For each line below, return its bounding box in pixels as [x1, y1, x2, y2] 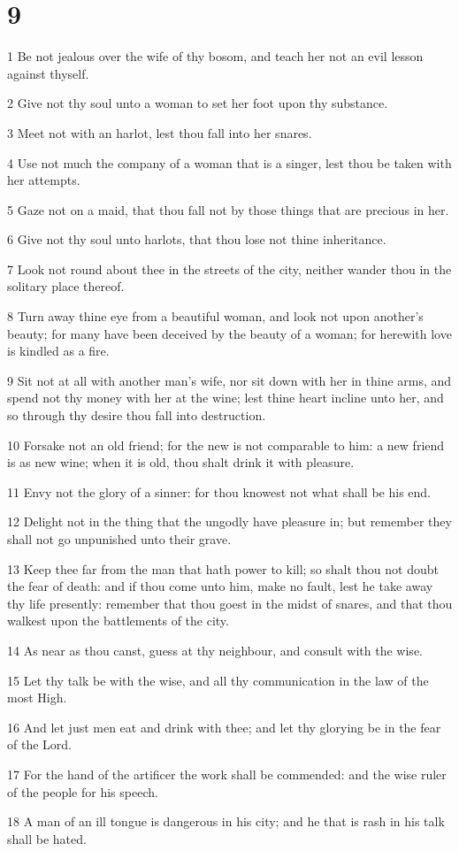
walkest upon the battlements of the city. [7, 611, 229, 630]
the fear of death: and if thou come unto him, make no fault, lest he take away [7, 577, 433, 595]
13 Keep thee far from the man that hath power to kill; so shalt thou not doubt [7, 559, 439, 578]
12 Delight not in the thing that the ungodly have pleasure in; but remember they [7, 512, 452, 531]
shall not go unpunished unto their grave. [7, 530, 232, 548]
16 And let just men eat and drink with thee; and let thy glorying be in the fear [7, 717, 441, 736]
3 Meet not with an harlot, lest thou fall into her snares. [7, 123, 312, 142]
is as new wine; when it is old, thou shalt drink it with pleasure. [7, 453, 355, 471]
